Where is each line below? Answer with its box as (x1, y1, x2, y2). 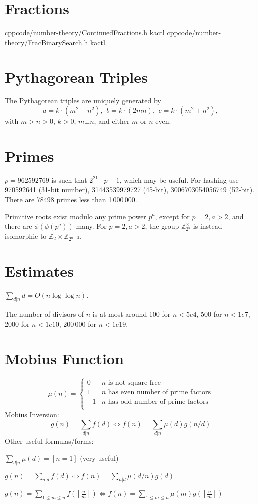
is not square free (108, 379, 161, 386)
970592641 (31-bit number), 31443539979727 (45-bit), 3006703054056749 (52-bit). (5, 184, 254, 195)
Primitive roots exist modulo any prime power (5, 211, 146, 221)
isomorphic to (5, 230, 47, 241)
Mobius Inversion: (5, 409, 59, 420)
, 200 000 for (59, 318, 97, 329)
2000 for (5, 318, 30, 329)
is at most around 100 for (92, 309, 171, 319)
